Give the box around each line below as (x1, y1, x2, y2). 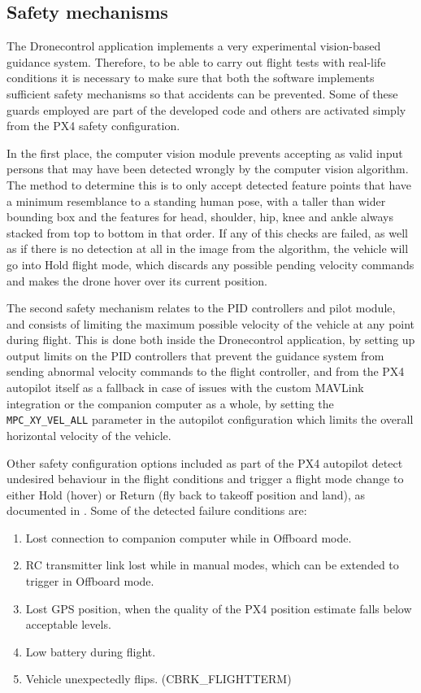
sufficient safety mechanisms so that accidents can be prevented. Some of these (7, 85, 398, 102)
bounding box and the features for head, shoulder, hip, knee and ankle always (7, 208, 394, 225)
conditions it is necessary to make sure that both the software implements (7, 69, 375, 86)
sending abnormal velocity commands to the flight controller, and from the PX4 (7, 363, 405, 380)
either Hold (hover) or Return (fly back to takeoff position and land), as (7, 486, 366, 503)
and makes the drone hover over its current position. (7, 272, 267, 289)
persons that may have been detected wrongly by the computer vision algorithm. (7, 160, 409, 177)
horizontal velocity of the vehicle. (7, 426, 171, 443)
